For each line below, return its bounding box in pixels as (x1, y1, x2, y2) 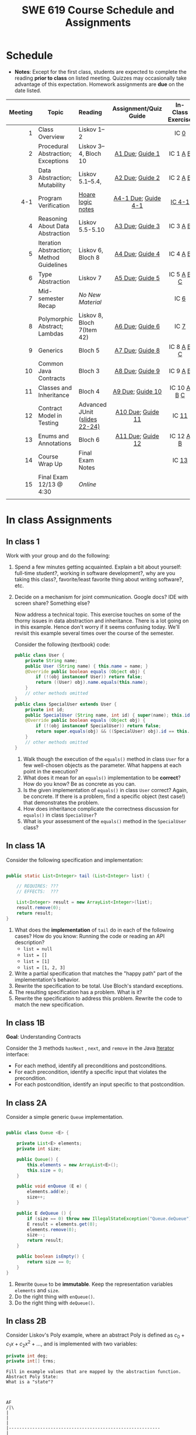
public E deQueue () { (16, 1210, 72, 1216)
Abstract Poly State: (6, 1374, 59, 1380)
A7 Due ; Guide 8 (114, 346, 160, 354)
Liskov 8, (78, 311, 104, 319)
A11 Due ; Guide (115, 431, 159, 440)
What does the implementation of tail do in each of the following (14, 926, 174, 933)
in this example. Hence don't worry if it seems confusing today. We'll (14, 623, 180, 630)
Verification (38, 201, 70, 210)
